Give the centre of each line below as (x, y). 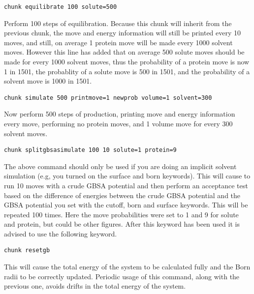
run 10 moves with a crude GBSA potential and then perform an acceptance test (126, 185)
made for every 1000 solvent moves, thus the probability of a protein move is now (127, 61)
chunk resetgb (27, 250)
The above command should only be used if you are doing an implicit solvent (120, 166)
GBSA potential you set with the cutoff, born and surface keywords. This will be (126, 205)
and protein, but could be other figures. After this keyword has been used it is (122, 224)
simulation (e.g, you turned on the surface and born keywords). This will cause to (127, 176)
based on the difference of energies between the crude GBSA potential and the (122, 195)
